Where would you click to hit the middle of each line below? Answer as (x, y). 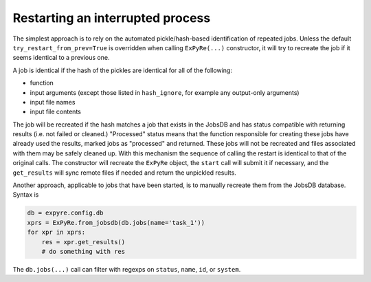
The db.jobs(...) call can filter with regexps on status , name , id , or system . (127, 269)
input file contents (56, 112)
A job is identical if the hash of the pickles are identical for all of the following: (123, 70)
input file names (53, 102)
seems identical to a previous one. (61, 58)
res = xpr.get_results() (83, 242)
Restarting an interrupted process (112, 18)
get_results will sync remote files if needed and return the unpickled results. (124, 173)
